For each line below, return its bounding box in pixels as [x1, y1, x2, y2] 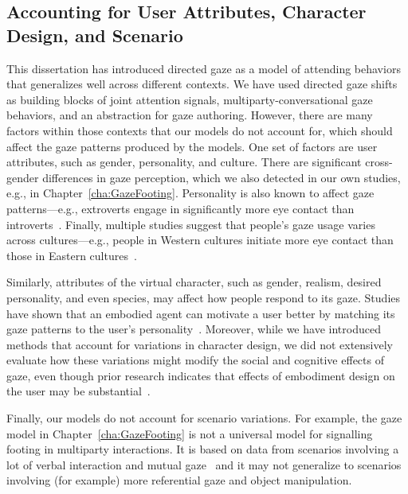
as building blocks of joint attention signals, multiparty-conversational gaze [6, 91, 373, 107]
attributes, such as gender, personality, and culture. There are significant [6, 154, 362, 170]
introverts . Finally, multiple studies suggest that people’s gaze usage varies [6, 216, 375, 232]
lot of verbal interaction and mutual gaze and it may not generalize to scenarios [6, 456, 402, 473]
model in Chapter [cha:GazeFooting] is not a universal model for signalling [6, 425, 373, 441]
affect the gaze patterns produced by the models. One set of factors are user [6, 138, 378, 154]
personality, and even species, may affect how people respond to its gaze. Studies [6, 289, 401, 305]
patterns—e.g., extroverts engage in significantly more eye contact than [6, 200, 355, 216]
